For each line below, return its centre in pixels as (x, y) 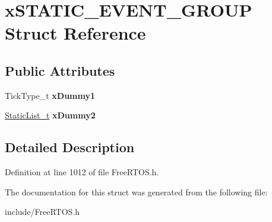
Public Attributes (60, 70)
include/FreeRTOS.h (42, 212)
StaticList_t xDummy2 (50, 115)
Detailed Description (70, 147)
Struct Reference (75, 33)
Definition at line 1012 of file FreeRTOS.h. (82, 172)
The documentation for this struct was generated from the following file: (136, 192)
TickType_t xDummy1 (50, 95)
